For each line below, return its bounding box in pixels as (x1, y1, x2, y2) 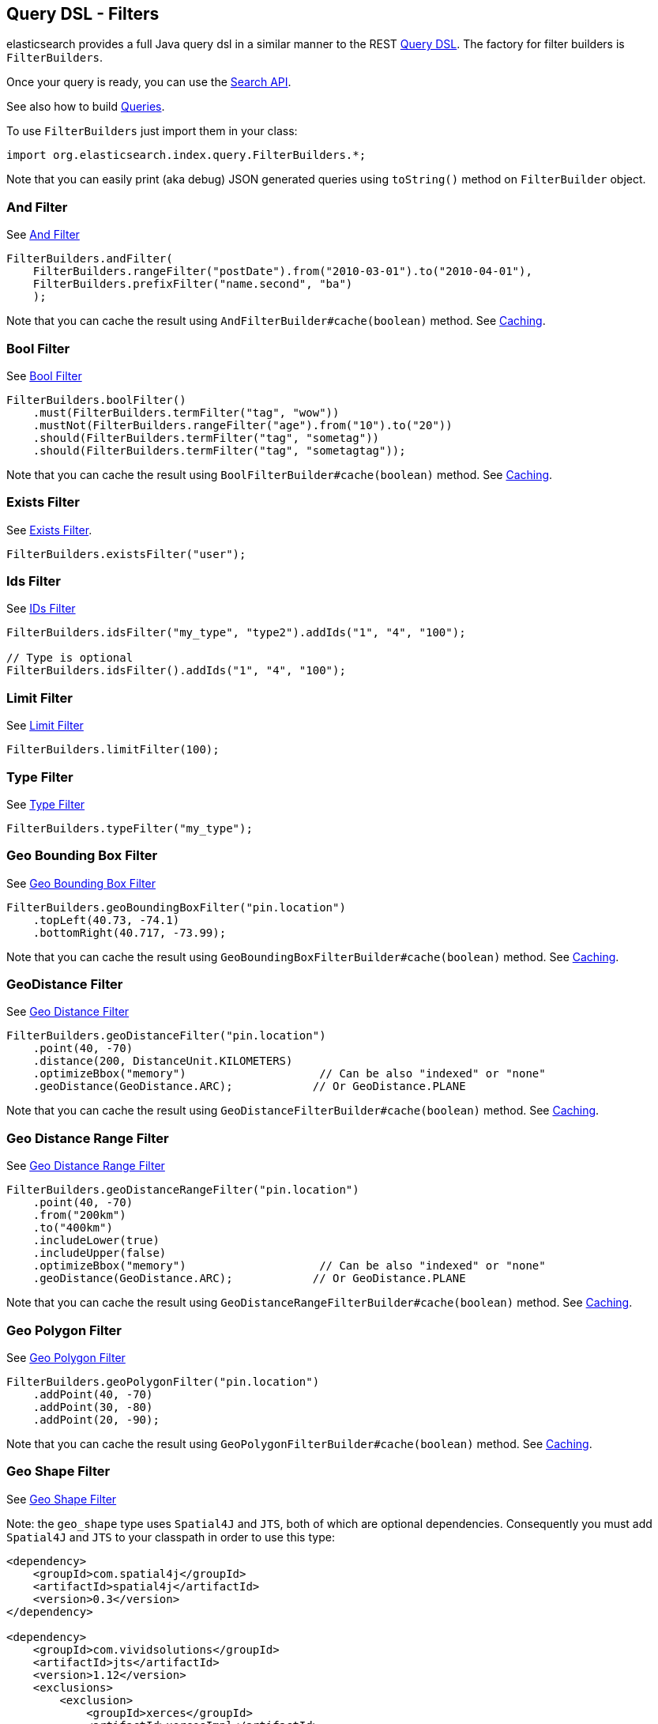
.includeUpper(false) (32, 1247, 167, 1260)
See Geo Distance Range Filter (6, 1159, 165, 1173)
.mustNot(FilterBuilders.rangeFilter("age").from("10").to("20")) (32, 418, 453, 432)
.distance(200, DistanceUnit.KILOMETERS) (32, 1054, 293, 1068)
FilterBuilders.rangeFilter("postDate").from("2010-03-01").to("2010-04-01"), (32, 265, 532, 278)
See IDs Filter (6, 602, 76, 616)
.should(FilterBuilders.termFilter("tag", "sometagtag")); (32, 443, 406, 457)
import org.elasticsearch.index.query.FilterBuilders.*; (6, 149, 367, 162)
